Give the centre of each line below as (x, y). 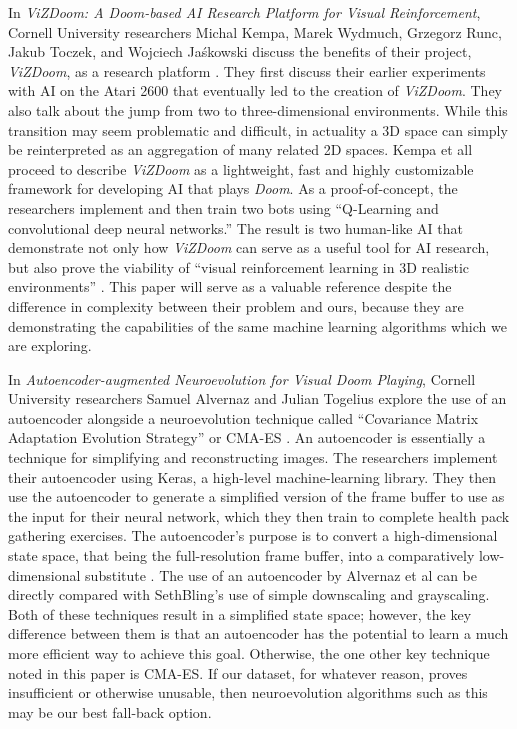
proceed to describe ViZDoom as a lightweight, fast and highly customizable (241, 168)
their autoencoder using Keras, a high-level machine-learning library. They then (252, 476)
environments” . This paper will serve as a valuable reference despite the (230, 286)
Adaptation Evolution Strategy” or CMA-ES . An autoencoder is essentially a (247, 437)
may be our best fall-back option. (110, 711)
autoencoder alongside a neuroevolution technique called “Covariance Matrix (243, 417)
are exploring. (50, 345)
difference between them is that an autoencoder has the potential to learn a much (258, 633)
